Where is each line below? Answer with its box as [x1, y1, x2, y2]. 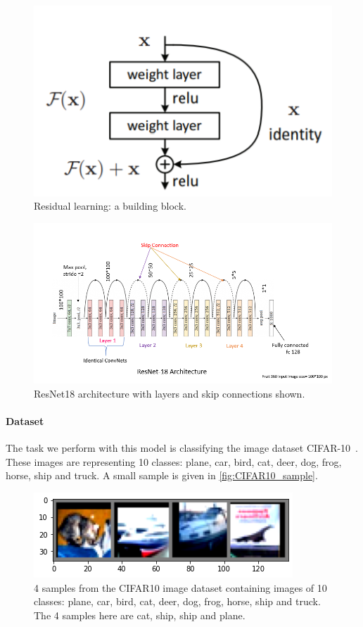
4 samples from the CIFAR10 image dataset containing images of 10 [34, 580, 327, 595]
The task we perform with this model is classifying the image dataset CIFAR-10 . [6, 441, 359, 455]
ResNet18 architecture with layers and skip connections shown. [34, 386, 305, 400]
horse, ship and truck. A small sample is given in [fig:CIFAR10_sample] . [6, 468, 318, 483]
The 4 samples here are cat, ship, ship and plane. [34, 607, 246, 622]
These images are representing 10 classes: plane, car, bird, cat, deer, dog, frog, [6, 454, 342, 469]
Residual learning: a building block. [34, 198, 186, 213]
